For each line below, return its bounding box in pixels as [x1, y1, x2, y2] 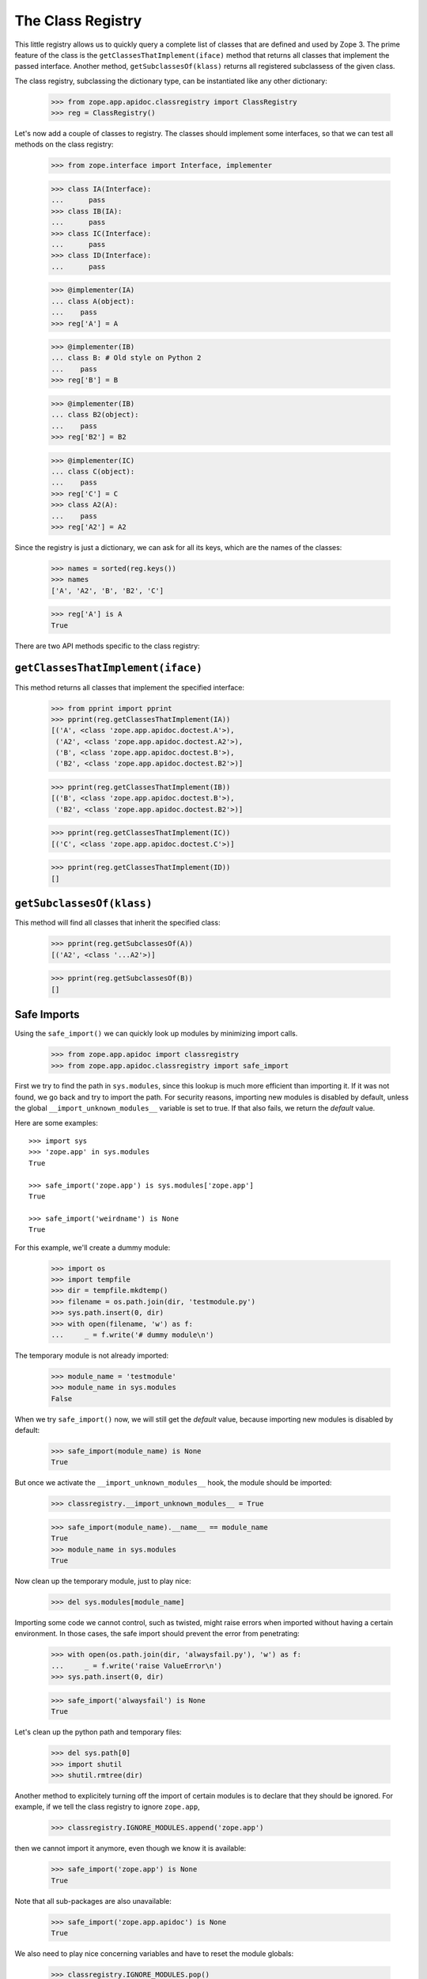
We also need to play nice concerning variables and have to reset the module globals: [14, 1949, 294, 1958]
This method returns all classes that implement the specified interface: [14, 682, 245, 692]
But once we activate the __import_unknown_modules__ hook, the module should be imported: [14, 1478, 332, 1487]
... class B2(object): [51, 410, 139, 420]
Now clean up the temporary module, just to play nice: [14, 1576, 191, 1586]
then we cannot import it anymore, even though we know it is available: [14, 1844, 247, 1853]
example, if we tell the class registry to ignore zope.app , [14, 1802, 201, 1812]
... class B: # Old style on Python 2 [51, 353, 202, 363]
